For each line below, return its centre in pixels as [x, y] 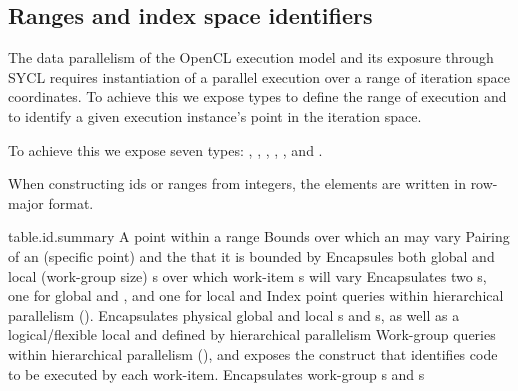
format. [71, 202]
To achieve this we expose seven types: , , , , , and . [165, 149]
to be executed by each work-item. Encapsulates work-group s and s [216, 373]
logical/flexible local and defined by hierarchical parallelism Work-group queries [252, 334]
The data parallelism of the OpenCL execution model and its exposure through [251, 57]
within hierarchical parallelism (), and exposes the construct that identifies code [253, 353]
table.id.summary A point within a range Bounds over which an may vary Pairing [259, 236]
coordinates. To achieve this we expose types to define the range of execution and [257, 96]
